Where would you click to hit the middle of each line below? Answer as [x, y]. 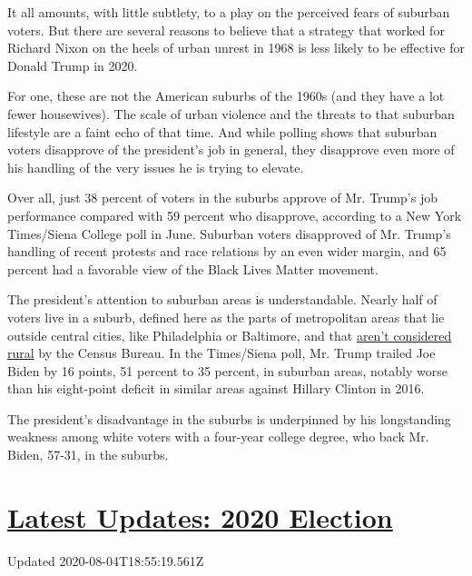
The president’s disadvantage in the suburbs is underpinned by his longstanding [229, 418]
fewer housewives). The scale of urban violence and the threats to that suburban [231, 113]
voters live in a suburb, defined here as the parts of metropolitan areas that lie [226, 317]
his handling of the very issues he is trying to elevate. [156, 167]
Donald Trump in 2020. [73, 65]
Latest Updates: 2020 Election [200, 516]
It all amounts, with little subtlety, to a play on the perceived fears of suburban [229, 12]
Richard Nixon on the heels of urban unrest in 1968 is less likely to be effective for [236, 48]
